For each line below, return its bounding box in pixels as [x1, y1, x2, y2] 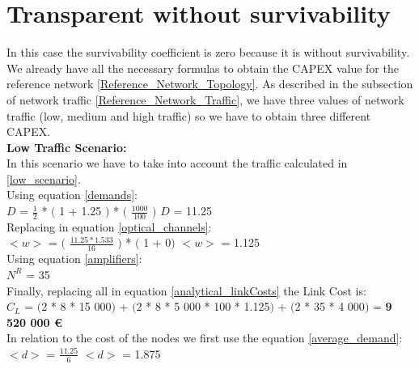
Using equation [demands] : [6, 186, 138, 203]
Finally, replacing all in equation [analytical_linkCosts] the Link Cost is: [6, 282, 366, 299]
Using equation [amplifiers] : [6, 250, 142, 267]
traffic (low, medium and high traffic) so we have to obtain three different [6, 107, 371, 124]
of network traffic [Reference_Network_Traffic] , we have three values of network [6, 91, 404, 108]
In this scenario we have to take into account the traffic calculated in [6, 155, 348, 172]
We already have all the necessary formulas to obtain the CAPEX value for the [6, 59, 399, 76]
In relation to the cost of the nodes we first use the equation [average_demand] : [6, 329, 403, 346]
